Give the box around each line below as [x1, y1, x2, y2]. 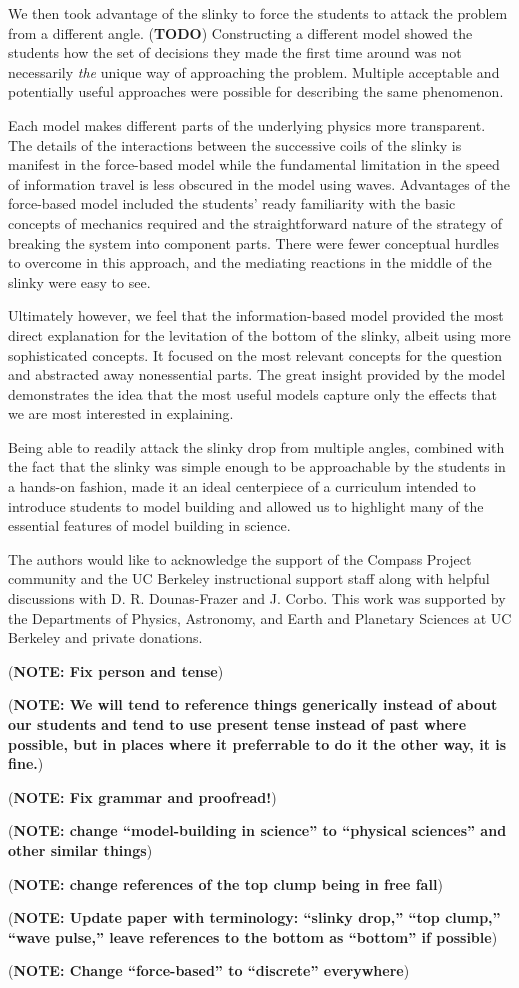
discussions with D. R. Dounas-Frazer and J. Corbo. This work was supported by [8, 588, 506, 609]
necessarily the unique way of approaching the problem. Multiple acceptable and [8, 61, 500, 82]
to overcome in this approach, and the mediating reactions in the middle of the [8, 252, 492, 273]
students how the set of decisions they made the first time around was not [8, 42, 462, 63]
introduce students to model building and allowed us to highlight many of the [8, 495, 484, 516]
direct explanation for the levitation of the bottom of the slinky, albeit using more [8, 324, 511, 345]
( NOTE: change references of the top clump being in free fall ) [8, 873, 443, 894]
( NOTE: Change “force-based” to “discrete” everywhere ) [8, 960, 410, 981]
